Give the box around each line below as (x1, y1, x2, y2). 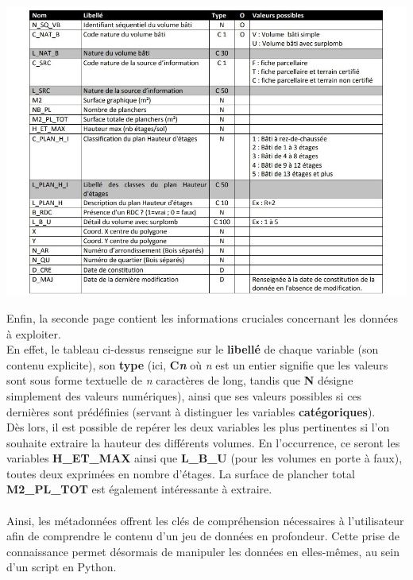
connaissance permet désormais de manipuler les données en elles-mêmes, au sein (6, 543, 399, 559)
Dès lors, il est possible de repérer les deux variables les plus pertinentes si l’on (6, 419, 390, 435)
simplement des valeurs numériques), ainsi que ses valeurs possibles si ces (6, 387, 362, 404)
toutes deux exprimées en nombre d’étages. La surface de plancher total (6, 465, 355, 481)
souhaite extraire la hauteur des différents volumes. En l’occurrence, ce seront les (6, 434, 400, 450)
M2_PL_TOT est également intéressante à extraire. (6, 481, 272, 497)
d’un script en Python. (6, 559, 117, 575)
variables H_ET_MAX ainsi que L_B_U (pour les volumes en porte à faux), (6, 450, 403, 466)
